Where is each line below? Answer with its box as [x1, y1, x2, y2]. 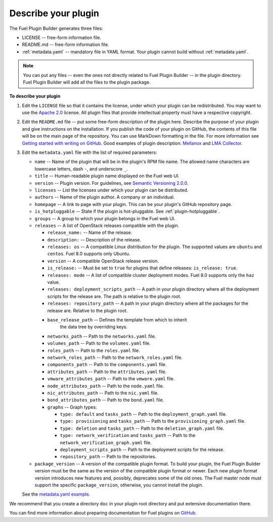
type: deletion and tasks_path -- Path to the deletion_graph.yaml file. [60, 425, 224, 431]
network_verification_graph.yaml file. [60, 439, 152, 446]
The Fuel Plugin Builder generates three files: [9, 25, 103, 31]
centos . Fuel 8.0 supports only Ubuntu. [47, 251, 130, 257]
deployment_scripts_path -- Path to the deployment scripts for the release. [60, 447, 225, 453]
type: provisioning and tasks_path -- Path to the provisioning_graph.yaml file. [60, 418, 246, 424]
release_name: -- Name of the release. [47, 229, 132, 235]
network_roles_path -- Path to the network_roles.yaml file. [47, 354, 183, 360]
